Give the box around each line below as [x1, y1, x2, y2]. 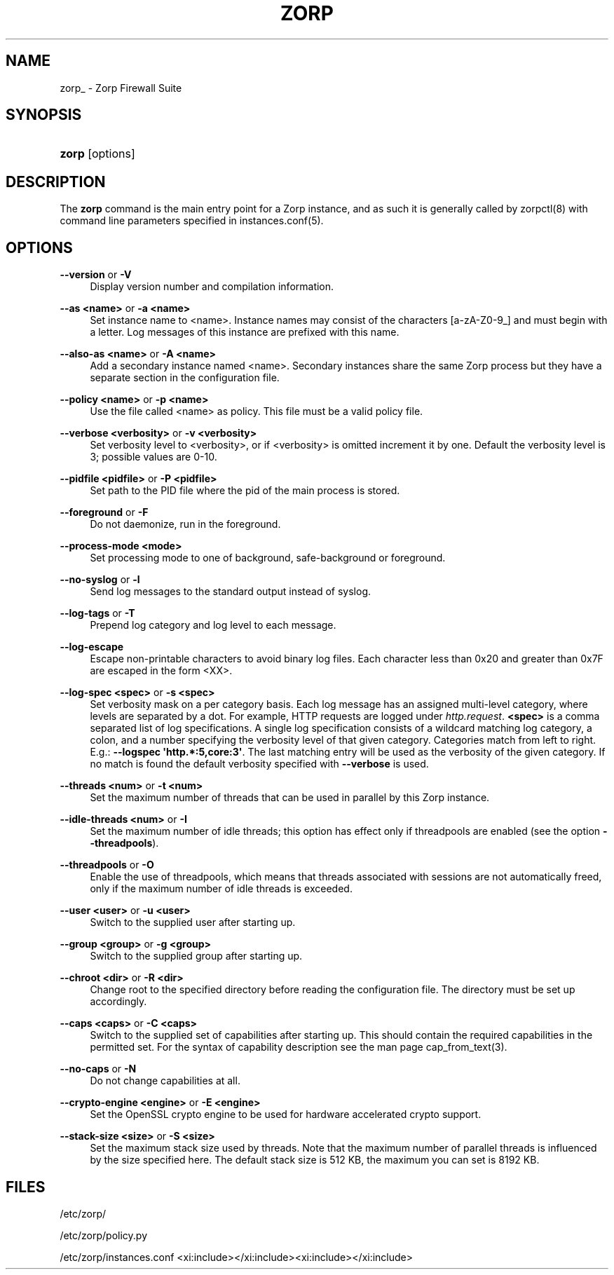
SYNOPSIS [6, 106, 82, 124]
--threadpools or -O [60, 859, 154, 871]
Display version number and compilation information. [90, 280, 334, 293]
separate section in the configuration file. [90, 371, 280, 384]
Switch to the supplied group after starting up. [90, 950, 303, 962]
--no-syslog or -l [60, 573, 140, 586]
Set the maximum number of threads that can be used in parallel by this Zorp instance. [90, 791, 490, 804]
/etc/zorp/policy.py [60, 1229, 148, 1241]
